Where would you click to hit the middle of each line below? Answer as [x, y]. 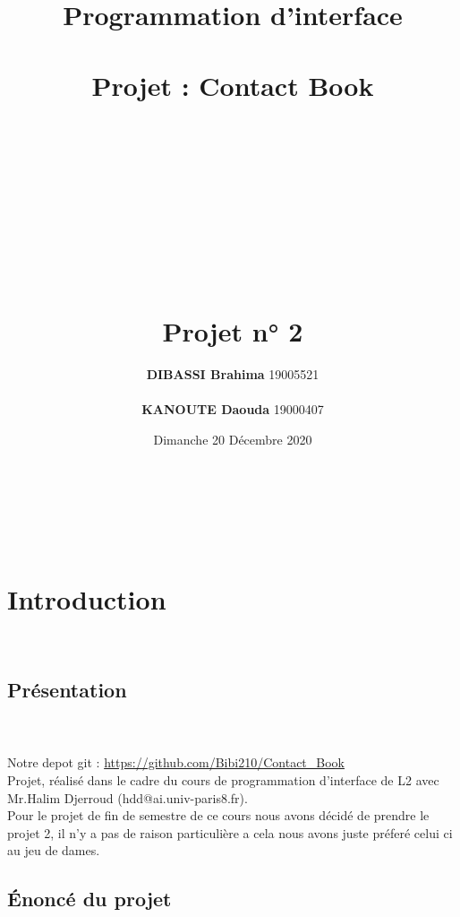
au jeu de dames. [54, 850]
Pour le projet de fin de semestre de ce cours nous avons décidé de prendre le [218, 815]
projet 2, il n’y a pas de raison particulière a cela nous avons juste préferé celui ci [230, 832]
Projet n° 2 [233, 330]
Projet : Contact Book [233, 85]
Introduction [87, 598]
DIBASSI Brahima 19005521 [233, 373]
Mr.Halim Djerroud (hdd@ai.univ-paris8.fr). [128, 797]
